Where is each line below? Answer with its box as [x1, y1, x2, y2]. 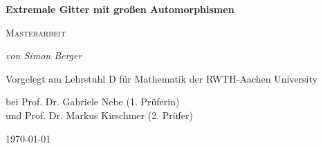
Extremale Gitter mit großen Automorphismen [6, 2, 234, 16]
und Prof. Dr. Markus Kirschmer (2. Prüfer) [6, 107, 193, 122]
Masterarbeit [6, 25, 66, 39]
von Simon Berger [6, 48, 82, 63]
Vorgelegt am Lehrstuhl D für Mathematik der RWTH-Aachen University [6, 71, 317, 85]
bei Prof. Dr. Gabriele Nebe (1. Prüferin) [6, 94, 180, 109]
